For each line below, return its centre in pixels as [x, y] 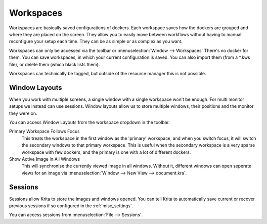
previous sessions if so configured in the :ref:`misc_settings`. [71, 206]
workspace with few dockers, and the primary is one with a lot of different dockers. [106, 152]
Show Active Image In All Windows [44, 159]
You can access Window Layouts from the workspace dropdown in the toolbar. [89, 122]
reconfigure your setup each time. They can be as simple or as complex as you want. [96, 42]
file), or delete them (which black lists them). [54, 64]
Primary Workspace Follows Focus [44, 132]
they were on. [23, 113]
